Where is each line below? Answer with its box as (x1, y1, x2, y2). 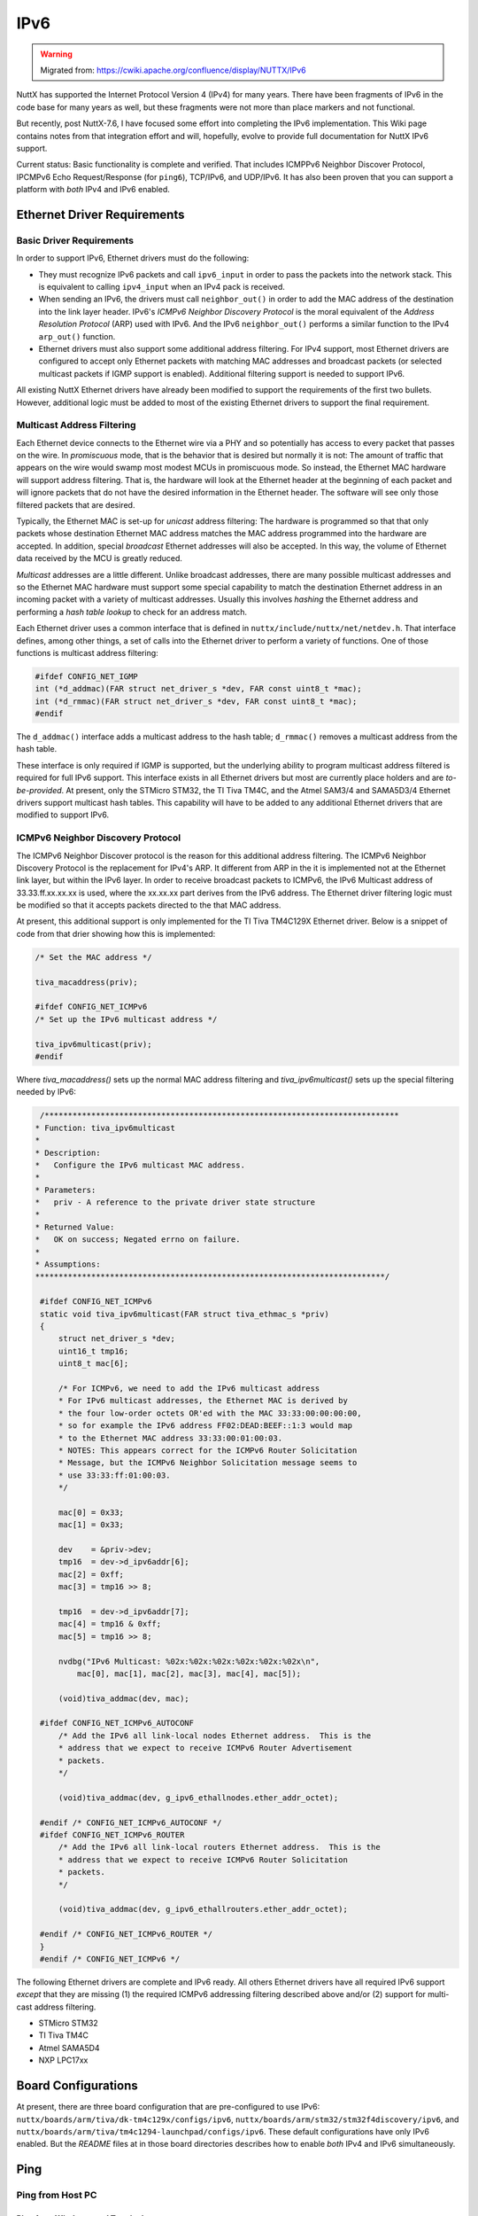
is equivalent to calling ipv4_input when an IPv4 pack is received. (38, 282, 285, 292)
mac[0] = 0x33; (58, 1507, 124, 1518)
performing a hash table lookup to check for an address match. (16, 606, 248, 617)
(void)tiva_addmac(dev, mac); (58, 1693, 189, 1704)
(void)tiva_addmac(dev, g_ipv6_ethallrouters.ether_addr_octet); (58, 1904, 349, 1915)
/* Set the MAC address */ (35, 952, 152, 962)
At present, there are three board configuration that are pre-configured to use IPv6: (16, 2102, 320, 2112)
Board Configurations (16, 2079, 139, 2094)
